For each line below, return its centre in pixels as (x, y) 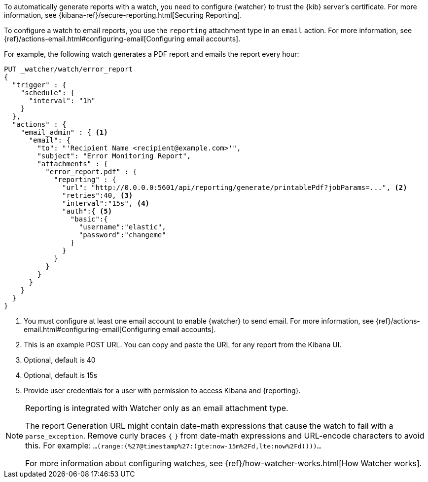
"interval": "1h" (62, 101)
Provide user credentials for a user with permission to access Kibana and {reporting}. (162, 390)
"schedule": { (48, 93)
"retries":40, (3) (98, 195)
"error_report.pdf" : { (91, 172)
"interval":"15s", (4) (106, 203)
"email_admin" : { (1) (64, 132)
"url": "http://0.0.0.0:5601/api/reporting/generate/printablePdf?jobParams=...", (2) (235, 187)
